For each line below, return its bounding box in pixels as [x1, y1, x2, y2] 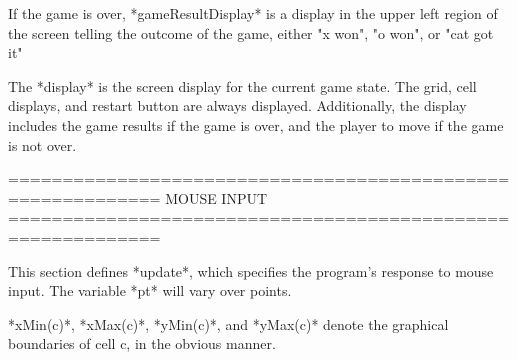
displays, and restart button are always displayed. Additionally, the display [8, 95, 467, 116]
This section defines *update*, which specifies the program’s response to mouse [8, 260, 494, 281]
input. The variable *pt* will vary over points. [8, 280, 292, 301]
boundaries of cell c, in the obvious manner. [8, 333, 276, 354]
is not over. [8, 134, 77, 155]
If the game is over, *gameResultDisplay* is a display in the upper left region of [8, 3, 498, 23]
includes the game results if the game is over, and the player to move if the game [8, 114, 504, 135]
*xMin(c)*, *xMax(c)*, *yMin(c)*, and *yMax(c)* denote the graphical [8, 313, 449, 334]
